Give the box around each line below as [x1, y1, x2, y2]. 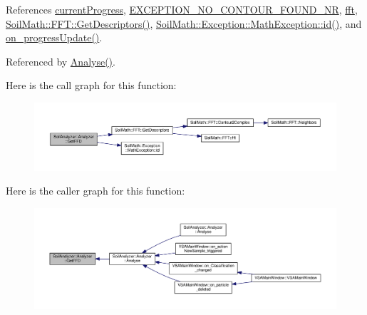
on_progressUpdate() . [6, 30, 103, 45]
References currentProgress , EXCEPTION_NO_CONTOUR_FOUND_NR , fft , [6, 2, 358, 16]
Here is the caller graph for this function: [6, 183, 185, 198]
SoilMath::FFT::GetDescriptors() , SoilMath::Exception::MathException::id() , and [6, 16, 362, 31]
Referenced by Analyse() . [6, 53, 115, 68]
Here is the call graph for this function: [6, 78, 177, 93]
